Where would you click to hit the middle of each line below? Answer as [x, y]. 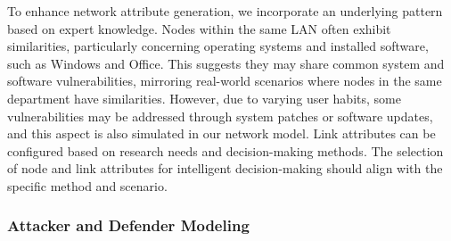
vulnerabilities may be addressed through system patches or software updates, [220, 116]
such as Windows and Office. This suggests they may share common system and [226, 63]
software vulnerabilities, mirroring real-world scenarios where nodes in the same [225, 81]
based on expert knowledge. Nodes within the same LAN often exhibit [199, 28]
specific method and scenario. [87, 185]
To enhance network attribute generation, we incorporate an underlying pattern [225, 11]
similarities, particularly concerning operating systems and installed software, [218, 46]
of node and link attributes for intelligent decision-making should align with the [225, 168]
